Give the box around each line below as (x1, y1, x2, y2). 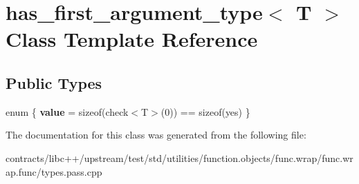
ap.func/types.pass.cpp (6, 164, 102, 178)
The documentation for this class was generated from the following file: (6, 127, 306, 142)
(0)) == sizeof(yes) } (160, 104, 250, 119)
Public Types (6, 72, 102, 93)
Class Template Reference (6, 25, 258, 53)
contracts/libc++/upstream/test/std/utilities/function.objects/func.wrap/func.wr (6, 150, 353, 165)
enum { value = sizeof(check (6, 104, 129, 119)
